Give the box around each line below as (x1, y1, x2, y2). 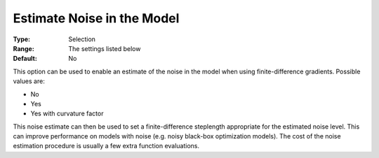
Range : (13, 44, 34, 52)
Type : (13, 35, 31, 43)
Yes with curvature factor (30, 109, 104, 118)
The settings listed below (68, 44, 141, 52)
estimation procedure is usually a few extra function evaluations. (13, 142, 200, 150)
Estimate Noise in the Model (13, 10, 180, 26)
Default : (13, 55, 38, 63)
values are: (13, 77, 45, 85)
